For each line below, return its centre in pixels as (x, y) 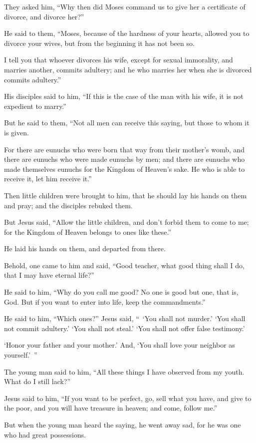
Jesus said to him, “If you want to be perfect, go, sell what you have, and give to (128, 398)
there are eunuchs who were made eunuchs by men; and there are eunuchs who (125, 159)
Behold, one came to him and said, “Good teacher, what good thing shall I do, (124, 265)
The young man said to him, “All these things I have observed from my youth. (124, 371)
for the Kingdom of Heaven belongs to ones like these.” (88, 231)
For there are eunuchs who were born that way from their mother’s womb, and (125, 149)
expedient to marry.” (35, 106)
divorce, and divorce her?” (44, 16)
